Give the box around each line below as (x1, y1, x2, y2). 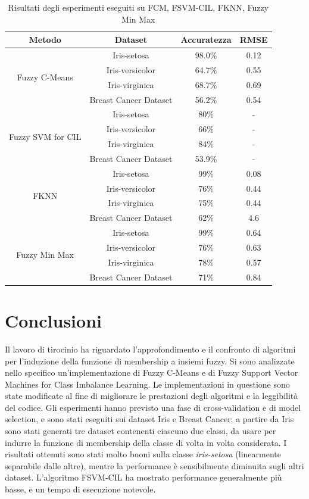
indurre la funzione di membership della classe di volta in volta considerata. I (5, 436, 287, 448)
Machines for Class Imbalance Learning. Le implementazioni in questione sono (5, 378, 290, 390)
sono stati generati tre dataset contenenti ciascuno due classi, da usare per (5, 425, 276, 437)
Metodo (29, 33, 61, 46)
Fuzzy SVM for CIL (9, 130, 82, 142)
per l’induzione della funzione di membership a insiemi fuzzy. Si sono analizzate (5, 354, 295, 367)
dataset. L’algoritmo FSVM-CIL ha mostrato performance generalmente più (5, 471, 282, 484)
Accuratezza (180, 33, 232, 46)
